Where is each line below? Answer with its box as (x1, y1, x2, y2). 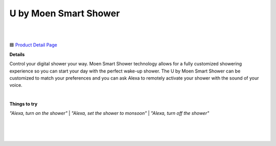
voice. (9, 82, 22, 88)
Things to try (9, 101, 38, 107)
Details (9, 51, 25, 57)
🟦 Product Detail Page (9, 42, 57, 48)
